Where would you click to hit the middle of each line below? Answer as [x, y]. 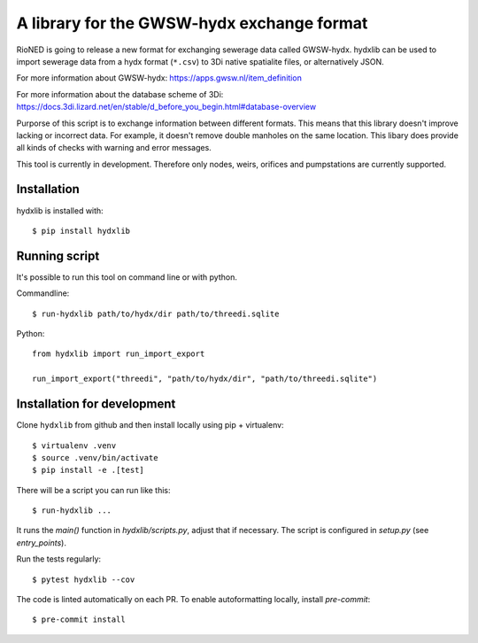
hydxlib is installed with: [60, 210]
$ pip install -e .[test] [89, 470]
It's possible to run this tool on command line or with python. [127, 277]
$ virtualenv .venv [74, 445]
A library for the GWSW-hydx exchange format [192, 23]
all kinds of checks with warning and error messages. [114, 148]
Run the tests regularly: [59, 559]
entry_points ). [41, 542]
